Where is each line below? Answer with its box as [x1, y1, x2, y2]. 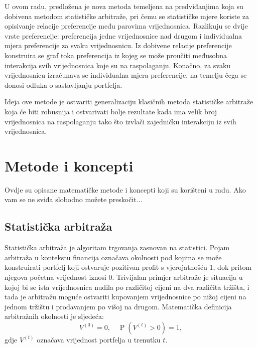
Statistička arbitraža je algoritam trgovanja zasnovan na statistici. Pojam [5, 242, 230, 253]
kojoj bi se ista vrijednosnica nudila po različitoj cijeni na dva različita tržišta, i [5, 281, 249, 292]
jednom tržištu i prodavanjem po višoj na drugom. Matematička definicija [5, 301, 232, 311]
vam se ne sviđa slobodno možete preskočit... [5, 194, 143, 205]
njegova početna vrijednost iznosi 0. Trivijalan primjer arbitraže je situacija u [5, 272, 243, 282]
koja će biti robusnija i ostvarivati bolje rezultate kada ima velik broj [5, 106, 217, 116]
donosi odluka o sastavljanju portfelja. [5, 79, 122, 90]
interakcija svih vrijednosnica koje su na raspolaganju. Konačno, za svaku [5, 60, 231, 70]
